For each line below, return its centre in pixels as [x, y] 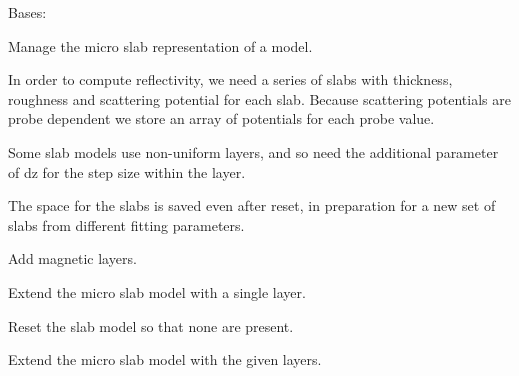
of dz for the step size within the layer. [127, 171]
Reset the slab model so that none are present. [151, 325]
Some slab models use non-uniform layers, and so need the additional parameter [253, 151]
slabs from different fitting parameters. [126, 224]
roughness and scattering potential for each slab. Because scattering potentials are [259, 98]
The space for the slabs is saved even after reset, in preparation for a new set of [252, 205]
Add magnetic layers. [72, 258]
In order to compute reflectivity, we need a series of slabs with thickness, [230, 79]
